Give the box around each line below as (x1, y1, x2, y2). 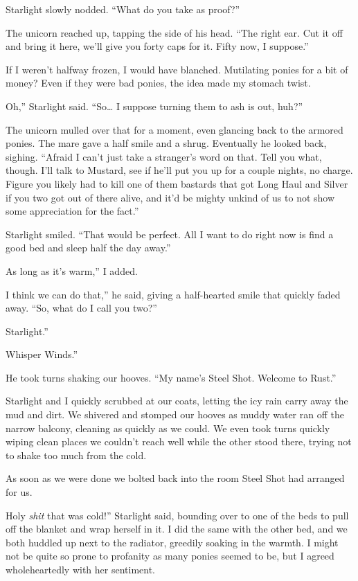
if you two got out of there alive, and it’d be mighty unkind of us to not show (6, 190, 335, 204)
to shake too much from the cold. (6, 447, 147, 462)
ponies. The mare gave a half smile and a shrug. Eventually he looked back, (6, 136, 327, 150)
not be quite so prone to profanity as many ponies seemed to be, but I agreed (6, 548, 334, 563)
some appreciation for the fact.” (6, 204, 139, 218)
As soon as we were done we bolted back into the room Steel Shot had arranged (6, 471, 345, 485)
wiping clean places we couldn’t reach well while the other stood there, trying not (6, 434, 352, 449)
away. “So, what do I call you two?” (6, 301, 157, 315)
